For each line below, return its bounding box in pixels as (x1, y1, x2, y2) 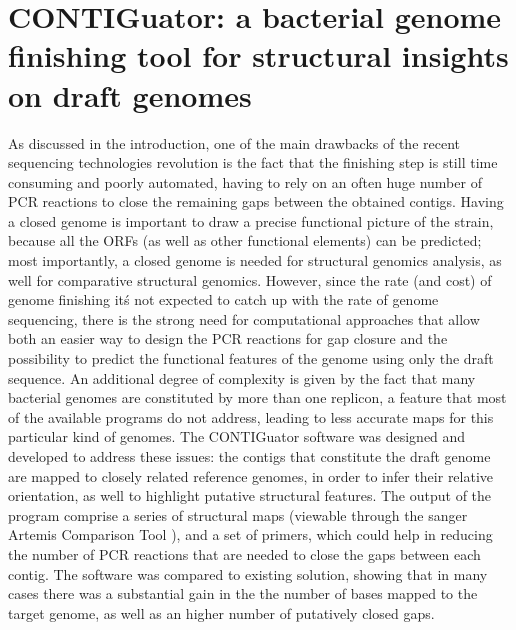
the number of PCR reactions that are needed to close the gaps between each (8, 543, 481, 564)
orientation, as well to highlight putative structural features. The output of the (8, 485, 492, 506)
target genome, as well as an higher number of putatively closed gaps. (8, 602, 435, 623)
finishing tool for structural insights (8, 35, 509, 76)
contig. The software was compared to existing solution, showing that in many (8, 563, 488, 584)
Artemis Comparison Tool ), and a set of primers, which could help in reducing (8, 524, 493, 545)
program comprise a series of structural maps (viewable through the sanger (8, 504, 468, 525)
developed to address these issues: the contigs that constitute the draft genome (8, 446, 491, 466)
